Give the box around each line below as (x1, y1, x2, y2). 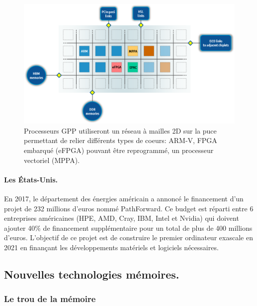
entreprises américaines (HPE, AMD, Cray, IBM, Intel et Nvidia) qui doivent (4, 213, 239, 223)
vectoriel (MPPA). (24, 154, 80, 165)
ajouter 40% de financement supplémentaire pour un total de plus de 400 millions (4, 222, 253, 233)
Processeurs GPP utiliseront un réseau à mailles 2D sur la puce (24, 125, 217, 136)
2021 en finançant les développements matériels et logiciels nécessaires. (4, 242, 219, 252)
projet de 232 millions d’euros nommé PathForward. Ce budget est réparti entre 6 (4, 203, 254, 213)
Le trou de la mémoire (4, 293, 96, 305)
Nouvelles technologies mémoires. (4, 266, 179, 282)
